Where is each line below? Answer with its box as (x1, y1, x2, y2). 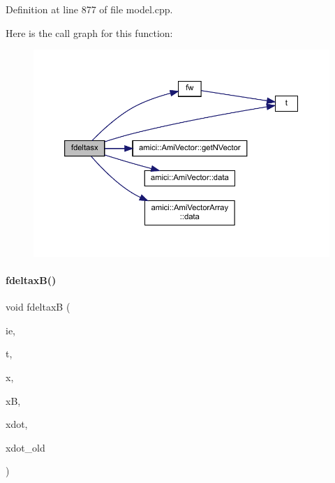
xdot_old (6, 440, 45, 454)
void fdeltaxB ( (6, 299, 70, 314)
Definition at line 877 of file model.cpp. (6, 2, 173, 16)
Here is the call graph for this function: (6, 25, 173, 40)
